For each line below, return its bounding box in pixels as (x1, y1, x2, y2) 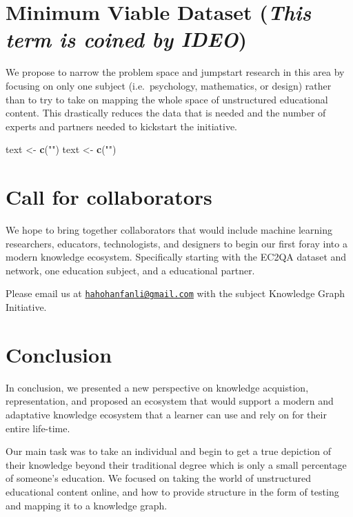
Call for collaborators (6, 183, 212, 211)
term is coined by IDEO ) (6, 25, 247, 54)
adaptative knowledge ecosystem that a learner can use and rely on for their (6, 407, 327, 421)
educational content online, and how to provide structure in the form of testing (6, 484, 339, 498)
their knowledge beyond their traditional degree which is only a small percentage (6, 457, 347, 472)
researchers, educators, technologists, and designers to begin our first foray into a (6, 236, 347, 250)
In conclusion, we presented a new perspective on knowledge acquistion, (6, 380, 309, 394)
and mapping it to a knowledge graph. (6, 498, 168, 512)
